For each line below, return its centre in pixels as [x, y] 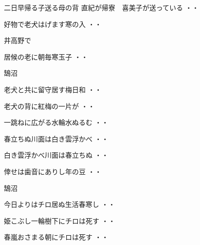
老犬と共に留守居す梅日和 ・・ [53, 89]
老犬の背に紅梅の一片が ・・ [49, 106]
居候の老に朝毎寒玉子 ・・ [46, 56]
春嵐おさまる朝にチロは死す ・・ [56, 237]
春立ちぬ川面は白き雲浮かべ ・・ [56, 138]
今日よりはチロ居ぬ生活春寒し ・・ [60, 204]
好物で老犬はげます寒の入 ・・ [53, 24]
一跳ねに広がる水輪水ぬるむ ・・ [56, 122]
